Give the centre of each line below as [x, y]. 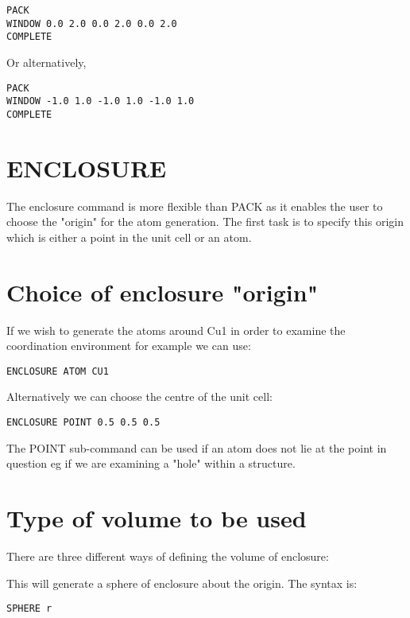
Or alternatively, [46, 62]
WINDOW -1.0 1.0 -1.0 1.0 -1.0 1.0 [101, 101]
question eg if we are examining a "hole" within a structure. [151, 463]
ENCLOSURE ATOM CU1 [58, 371]
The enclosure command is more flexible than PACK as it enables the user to [195, 206]
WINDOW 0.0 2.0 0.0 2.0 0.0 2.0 [92, 23]
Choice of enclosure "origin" [162, 292]
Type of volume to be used [157, 518]
